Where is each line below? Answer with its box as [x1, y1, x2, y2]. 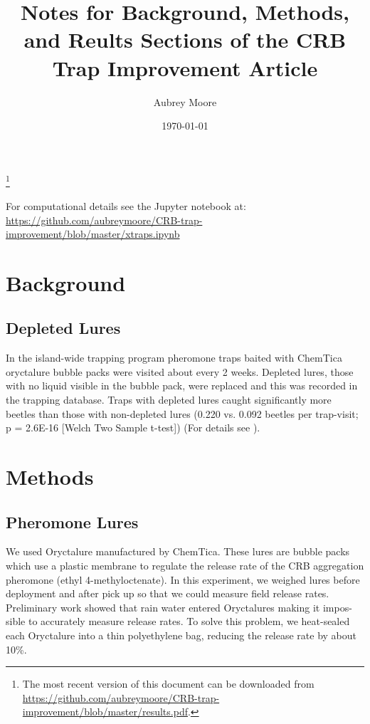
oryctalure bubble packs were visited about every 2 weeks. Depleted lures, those [6, 364, 354, 379]
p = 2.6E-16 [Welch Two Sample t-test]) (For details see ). [6, 420, 260, 435]
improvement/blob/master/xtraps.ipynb [6, 226, 180, 241]
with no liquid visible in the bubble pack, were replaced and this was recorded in [6, 378, 358, 393]
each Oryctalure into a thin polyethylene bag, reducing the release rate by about [6, 628, 357, 642]
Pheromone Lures [6, 510, 139, 532]
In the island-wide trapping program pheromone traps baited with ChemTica [6, 350, 342, 365]
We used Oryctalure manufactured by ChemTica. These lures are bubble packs [6, 544, 350, 559]
